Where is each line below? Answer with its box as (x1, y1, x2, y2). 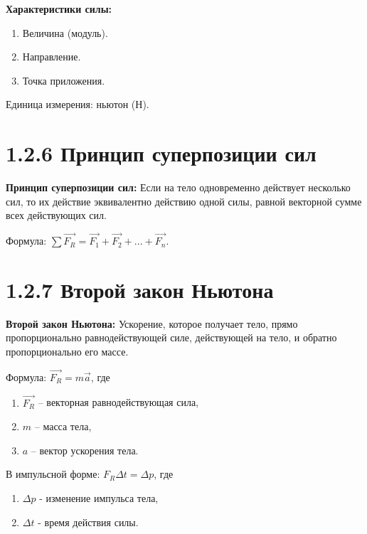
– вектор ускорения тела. (31, 442, 139, 457)
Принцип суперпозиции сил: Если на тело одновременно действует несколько (6, 180, 351, 195)
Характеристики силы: (6, 1, 112, 16)
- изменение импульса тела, (39, 491, 159, 505)
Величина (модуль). (22, 25, 108, 40)
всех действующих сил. (6, 208, 107, 223)
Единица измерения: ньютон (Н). (6, 97, 149, 112)
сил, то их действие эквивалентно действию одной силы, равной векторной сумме (6, 193, 362, 208)
